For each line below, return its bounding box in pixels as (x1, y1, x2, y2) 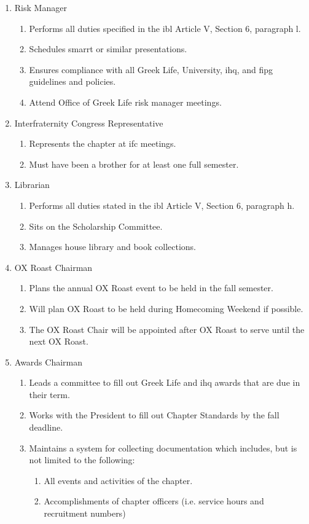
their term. (29, 388, 70, 401)
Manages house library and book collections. (29, 240, 196, 253)
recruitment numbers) (44, 507, 126, 520)
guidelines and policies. (29, 75, 116, 88)
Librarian (14, 178, 50, 191)
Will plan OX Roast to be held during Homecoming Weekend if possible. (29, 302, 303, 315)
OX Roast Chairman (14, 260, 93, 273)
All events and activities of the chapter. (44, 474, 193, 487)
